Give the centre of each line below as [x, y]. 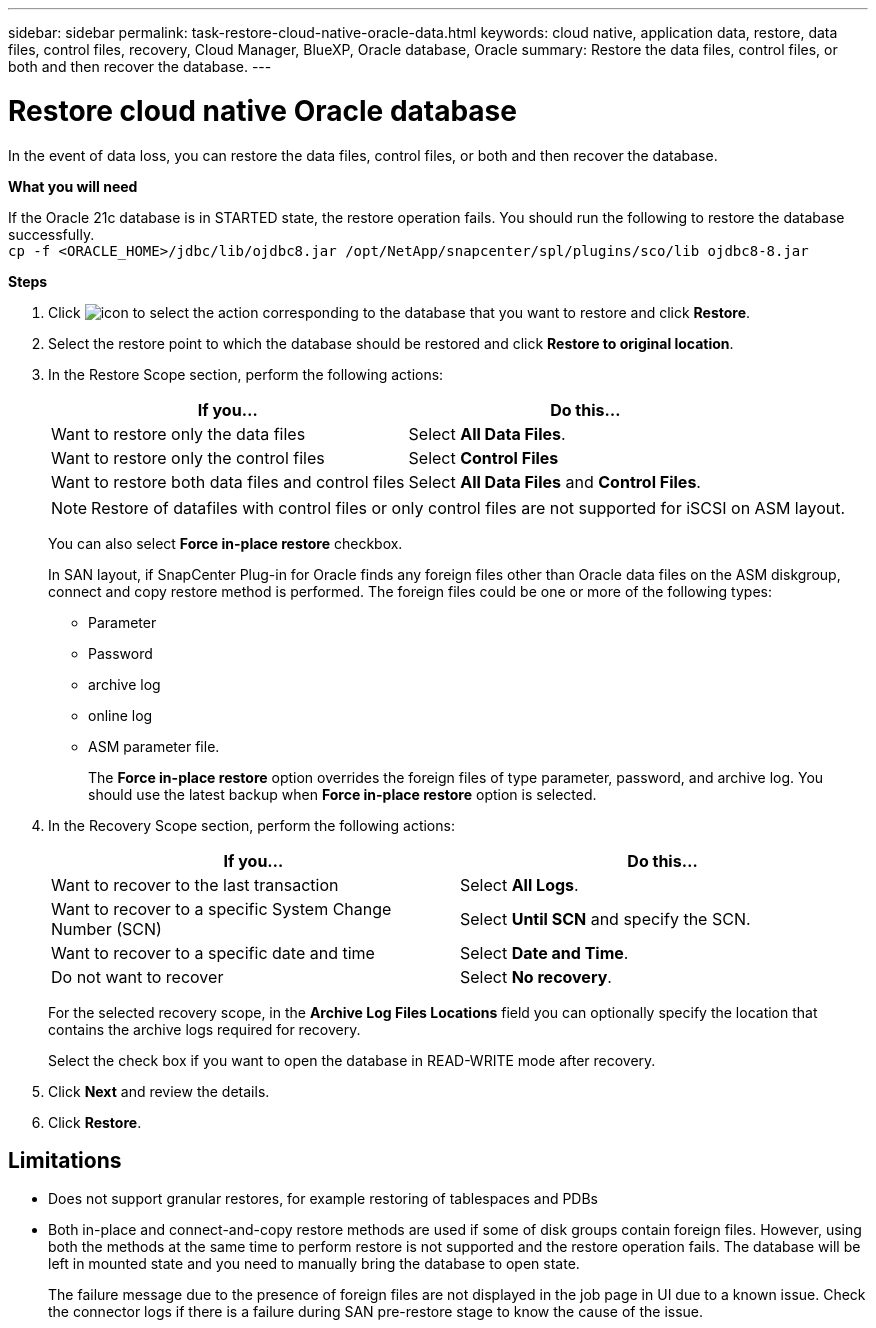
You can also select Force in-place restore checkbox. [225, 543]
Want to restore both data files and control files [228, 481]
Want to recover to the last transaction [195, 884]
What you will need [73, 186]
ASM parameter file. [154, 746]
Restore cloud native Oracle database [262, 110]
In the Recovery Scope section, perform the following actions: [251, 825]
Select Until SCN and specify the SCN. [605, 918]
